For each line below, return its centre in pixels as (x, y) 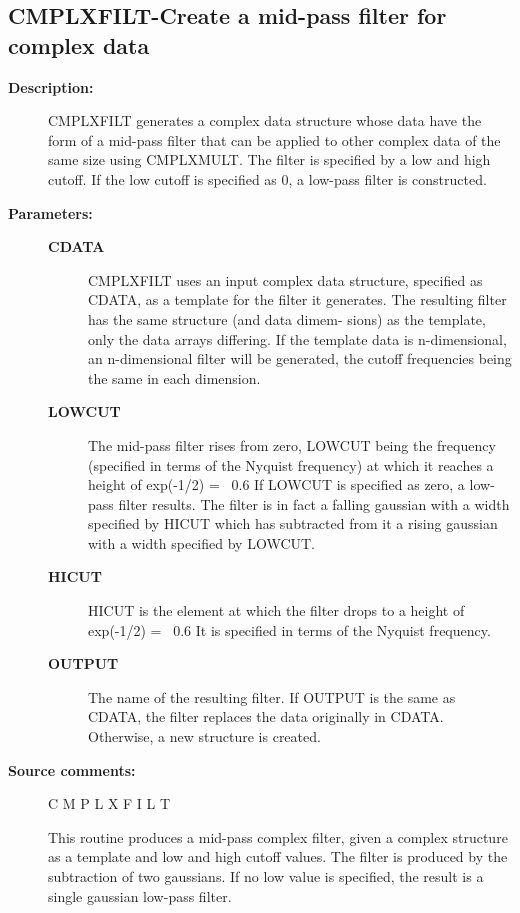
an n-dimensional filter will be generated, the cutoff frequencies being (300, 358)
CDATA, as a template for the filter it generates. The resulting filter (297, 299)
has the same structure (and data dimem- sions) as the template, (287, 318)
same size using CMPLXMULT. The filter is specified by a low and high (269, 159)
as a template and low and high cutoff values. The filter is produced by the (278, 856)
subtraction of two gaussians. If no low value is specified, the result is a (266, 876)
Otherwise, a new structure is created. (204, 736)
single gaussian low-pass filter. (140, 895)
